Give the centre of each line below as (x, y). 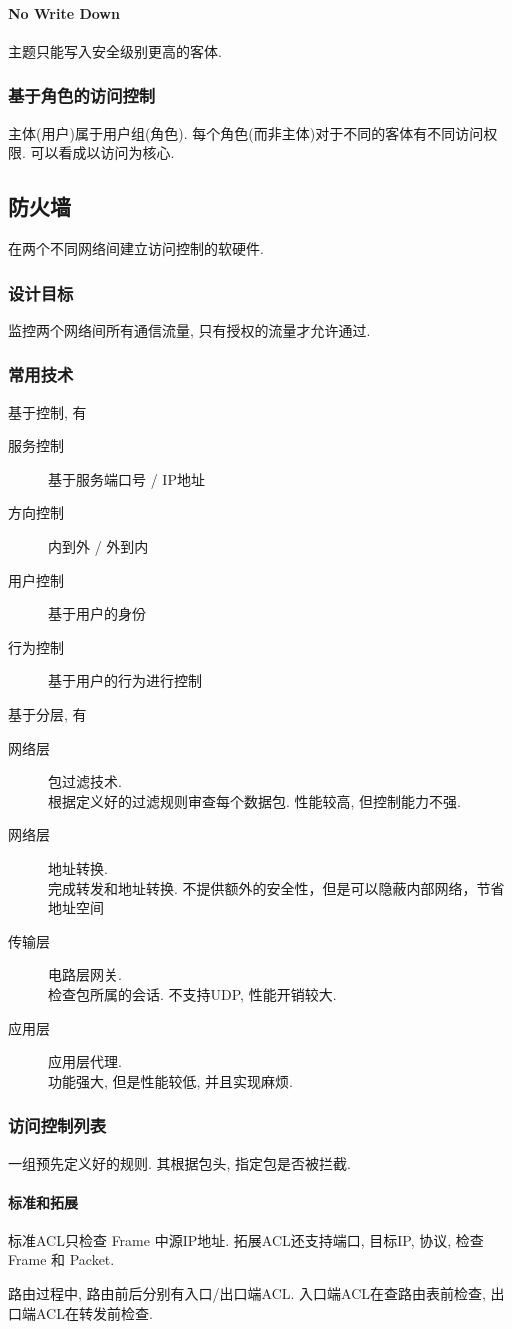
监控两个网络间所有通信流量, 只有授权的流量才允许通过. (189, 329)
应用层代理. (85, 1061)
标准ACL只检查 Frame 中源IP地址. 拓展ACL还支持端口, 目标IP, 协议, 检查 (246, 1239)
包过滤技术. (85, 781)
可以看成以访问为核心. (102, 152)
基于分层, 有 (47, 713)
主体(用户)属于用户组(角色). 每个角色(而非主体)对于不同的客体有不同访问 (246, 132)
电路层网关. (85, 974)
